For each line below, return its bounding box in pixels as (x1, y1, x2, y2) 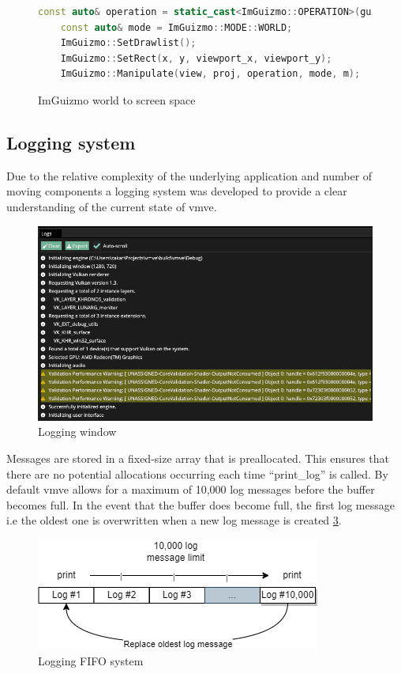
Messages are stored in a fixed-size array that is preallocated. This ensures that (6, 449, 390, 466)
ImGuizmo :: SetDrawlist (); (60, 37, 197, 49)
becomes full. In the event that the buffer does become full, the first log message (6, 496, 395, 513)
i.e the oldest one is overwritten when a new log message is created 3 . (6, 512, 342, 528)
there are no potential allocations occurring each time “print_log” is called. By (6, 465, 388, 482)
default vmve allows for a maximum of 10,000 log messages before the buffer (6, 481, 375, 498)
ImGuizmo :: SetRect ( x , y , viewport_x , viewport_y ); (60, 52, 332, 64)
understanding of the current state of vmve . (6, 198, 217, 214)
